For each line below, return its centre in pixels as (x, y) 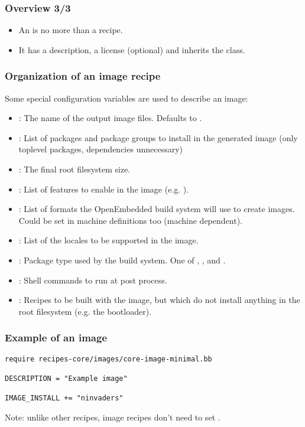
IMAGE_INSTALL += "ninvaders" (64, 398)
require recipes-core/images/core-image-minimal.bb (108, 359)
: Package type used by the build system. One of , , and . (122, 260)
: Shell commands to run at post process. (93, 280)
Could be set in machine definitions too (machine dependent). (130, 220)
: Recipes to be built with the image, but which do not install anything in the (159, 300)
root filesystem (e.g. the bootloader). (85, 311)
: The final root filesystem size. (74, 169)
